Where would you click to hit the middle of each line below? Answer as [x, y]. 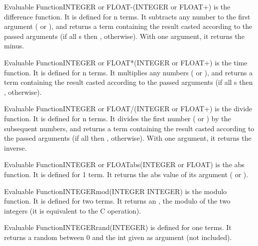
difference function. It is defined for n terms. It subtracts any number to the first [127, 16]
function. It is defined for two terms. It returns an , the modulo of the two [117, 201]
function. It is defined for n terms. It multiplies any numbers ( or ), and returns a [129, 72]
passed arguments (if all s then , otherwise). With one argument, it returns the [124, 36]
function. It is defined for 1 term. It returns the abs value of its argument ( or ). [126, 174]
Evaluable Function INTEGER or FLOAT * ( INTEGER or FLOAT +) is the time [126, 62]
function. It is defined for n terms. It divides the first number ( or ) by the [118, 118]
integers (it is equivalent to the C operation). [73, 210]
